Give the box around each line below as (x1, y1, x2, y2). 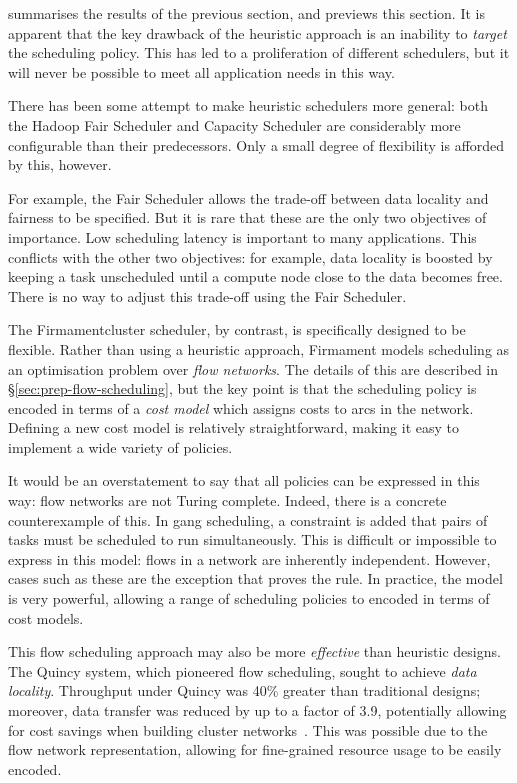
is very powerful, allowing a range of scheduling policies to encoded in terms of (8, 588, 490, 609)
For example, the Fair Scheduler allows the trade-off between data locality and (8, 187, 489, 208)
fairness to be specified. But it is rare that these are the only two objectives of (8, 207, 487, 228)
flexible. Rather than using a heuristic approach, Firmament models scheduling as (8, 338, 510, 359)
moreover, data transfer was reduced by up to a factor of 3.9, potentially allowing (8, 700, 507, 720)
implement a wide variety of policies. (8, 436, 233, 457)
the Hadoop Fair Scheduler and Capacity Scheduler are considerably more (8, 114, 461, 135)
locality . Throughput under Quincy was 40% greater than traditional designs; (8, 680, 481, 701)
